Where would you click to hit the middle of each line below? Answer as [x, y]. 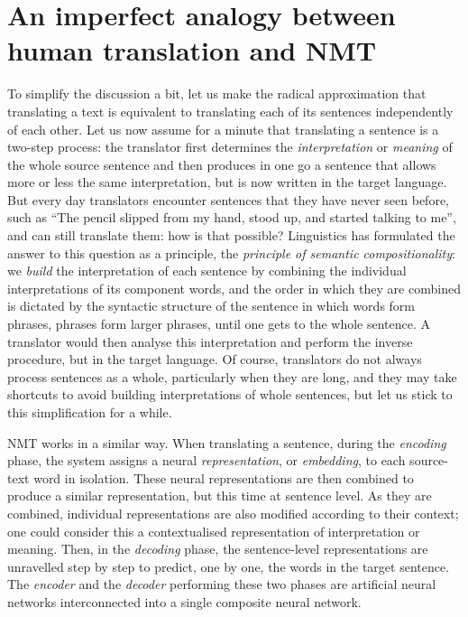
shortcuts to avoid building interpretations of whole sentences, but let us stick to [230, 394]
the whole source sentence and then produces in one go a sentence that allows [222, 164]
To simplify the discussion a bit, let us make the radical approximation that [217, 93]
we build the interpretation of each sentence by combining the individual [207, 271]
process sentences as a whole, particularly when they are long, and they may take [232, 376]
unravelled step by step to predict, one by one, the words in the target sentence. [229, 566]
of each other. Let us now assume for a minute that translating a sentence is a [223, 129]
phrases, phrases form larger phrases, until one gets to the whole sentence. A [219, 324]
